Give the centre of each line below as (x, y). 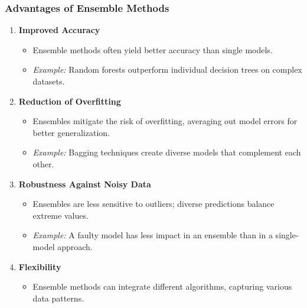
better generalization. (71, 132)
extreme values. (61, 215)
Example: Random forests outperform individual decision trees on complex (167, 69)
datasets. (49, 81)
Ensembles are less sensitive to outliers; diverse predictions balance (153, 204)
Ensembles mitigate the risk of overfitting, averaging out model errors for (165, 121)
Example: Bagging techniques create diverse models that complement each (167, 152)
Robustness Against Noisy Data (85, 184)
